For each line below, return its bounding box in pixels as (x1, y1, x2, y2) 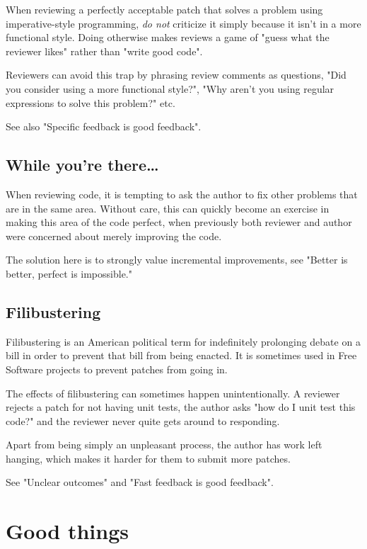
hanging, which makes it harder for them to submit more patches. (6, 451, 291, 465)
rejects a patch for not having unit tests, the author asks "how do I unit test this (6, 400, 356, 414)
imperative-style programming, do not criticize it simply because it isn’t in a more (6, 16, 361, 30)
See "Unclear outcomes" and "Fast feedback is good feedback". (6, 475, 274, 489)
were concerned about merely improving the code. (6, 228, 222, 243)
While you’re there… (6, 154, 159, 176)
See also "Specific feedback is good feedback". (6, 119, 202, 134)
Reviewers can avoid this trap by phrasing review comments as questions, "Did (6, 67, 346, 82)
